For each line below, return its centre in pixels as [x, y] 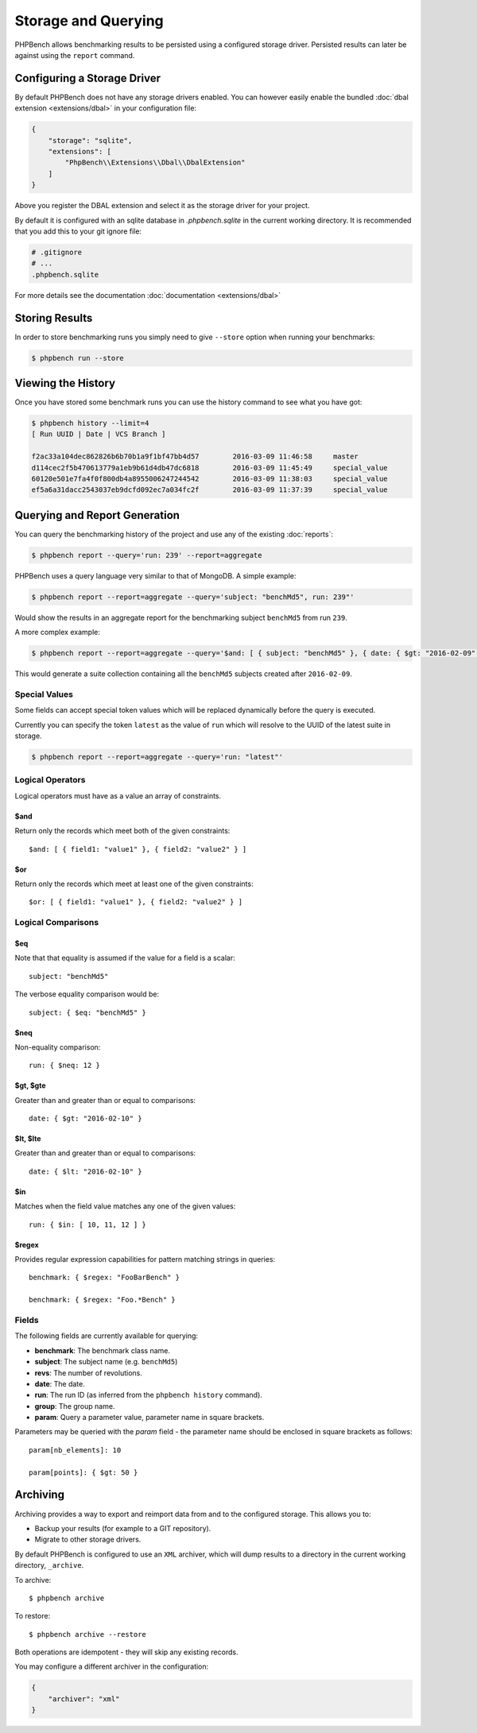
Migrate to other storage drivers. [88, 1540]
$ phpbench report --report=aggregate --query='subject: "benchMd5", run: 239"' [193, 597]
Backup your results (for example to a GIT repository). [123, 1528]
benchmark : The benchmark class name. [103, 1350]
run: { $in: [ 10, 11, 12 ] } [88, 1224]
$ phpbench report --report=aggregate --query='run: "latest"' [157, 757]
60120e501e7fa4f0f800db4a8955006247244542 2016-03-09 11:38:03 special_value [210, 479]
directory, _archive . [49, 1565]
